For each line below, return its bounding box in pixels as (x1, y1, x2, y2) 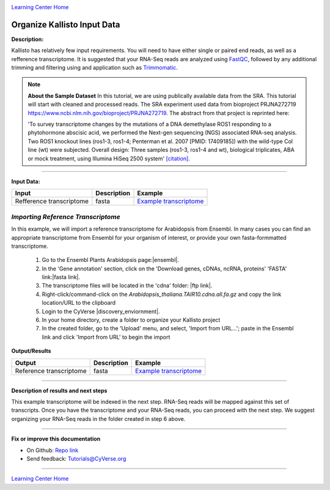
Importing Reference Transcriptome (11, 212, 120, 221)
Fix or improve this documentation (11, 435, 101, 443)
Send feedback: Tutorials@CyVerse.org (26, 455, 127, 462)
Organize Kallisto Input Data (11, 19, 120, 30)
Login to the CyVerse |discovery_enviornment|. (42, 308, 160, 315)
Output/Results (11, 347, 51, 355)
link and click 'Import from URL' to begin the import (42, 333, 170, 341)
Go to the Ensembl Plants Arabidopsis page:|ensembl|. (42, 256, 180, 264)
